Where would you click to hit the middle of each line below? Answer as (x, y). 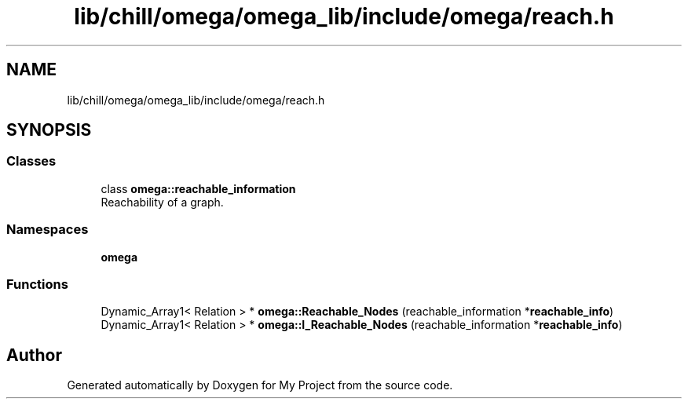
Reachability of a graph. (162, 202)
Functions (37, 284)
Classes (31, 161)
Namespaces (48, 230)
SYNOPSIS (49, 130)
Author (34, 355)
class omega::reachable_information (198, 188)
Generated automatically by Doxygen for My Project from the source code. (260, 385)
